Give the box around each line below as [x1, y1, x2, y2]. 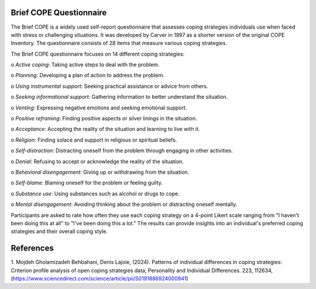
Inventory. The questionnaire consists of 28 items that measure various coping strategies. [11, 40, 228, 47]
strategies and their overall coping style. [11, 228, 108, 235]
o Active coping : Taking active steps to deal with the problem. [11, 61, 160, 68]
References [11, 243, 54, 253]
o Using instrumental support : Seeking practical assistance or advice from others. [11, 82, 208, 90]
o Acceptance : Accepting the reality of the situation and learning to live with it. [11, 126, 200, 133]
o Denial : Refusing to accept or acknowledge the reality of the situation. [11, 158, 184, 165]
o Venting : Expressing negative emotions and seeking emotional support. [11, 104, 187, 111]
